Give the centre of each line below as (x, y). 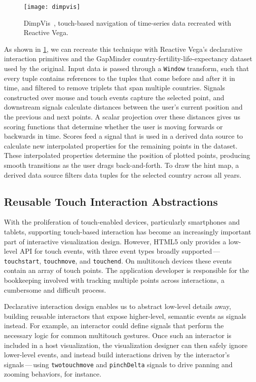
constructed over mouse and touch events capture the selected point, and (114, 97)
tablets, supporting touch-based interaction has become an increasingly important (128, 232)
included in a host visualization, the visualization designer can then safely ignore (126, 345)
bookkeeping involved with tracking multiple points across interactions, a (114, 280)
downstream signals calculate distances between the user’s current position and (123, 107)
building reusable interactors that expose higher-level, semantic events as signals (125, 316)
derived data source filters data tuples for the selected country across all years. (123, 174)
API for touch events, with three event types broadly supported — (120, 251)
